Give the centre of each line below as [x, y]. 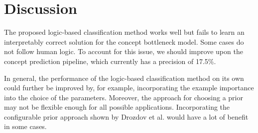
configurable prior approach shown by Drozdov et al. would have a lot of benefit [126, 116]
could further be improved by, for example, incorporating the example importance [129, 88]
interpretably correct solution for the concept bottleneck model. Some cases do [124, 41]
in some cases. [25, 126]
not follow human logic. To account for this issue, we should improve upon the [124, 51]
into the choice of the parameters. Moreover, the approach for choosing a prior [124, 97]
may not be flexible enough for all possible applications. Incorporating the [117, 107]
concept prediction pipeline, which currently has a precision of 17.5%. [110, 61]
